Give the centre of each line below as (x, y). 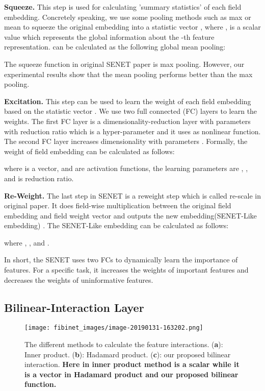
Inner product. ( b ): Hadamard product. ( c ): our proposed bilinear (128, 354)
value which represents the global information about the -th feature (109, 36)
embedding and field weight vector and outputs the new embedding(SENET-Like (130, 215)
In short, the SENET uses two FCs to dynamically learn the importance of (121, 260)
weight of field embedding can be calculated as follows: (89, 151)
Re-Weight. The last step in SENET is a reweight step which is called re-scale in (132, 195)
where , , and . (27, 242)
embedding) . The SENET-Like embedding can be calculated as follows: (116, 225)
